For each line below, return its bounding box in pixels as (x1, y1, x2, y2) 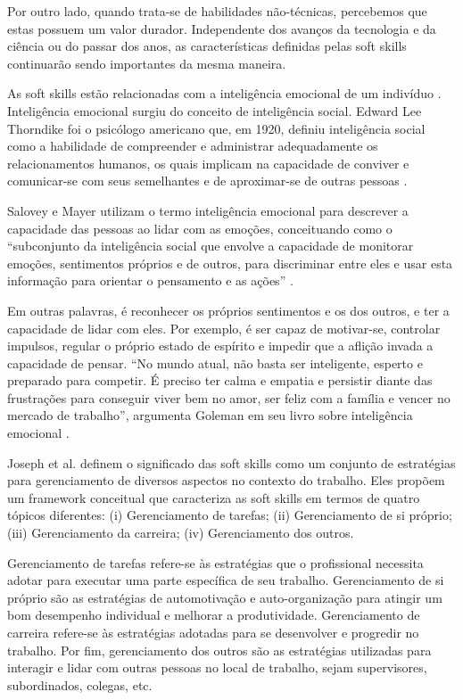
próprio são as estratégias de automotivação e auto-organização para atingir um (7, 588, 442, 606)
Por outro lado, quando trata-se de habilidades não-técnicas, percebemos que (7, 2, 427, 20)
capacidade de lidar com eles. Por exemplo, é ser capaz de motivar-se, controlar (7, 318, 441, 337)
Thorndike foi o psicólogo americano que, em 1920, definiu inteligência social (7, 119, 426, 137)
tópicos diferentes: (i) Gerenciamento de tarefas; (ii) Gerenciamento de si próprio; (7, 506, 452, 524)
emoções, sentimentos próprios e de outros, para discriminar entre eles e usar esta (7, 253, 453, 272)
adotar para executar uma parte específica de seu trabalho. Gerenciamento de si (7, 571, 444, 589)
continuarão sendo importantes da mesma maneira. (7, 54, 286, 72)
